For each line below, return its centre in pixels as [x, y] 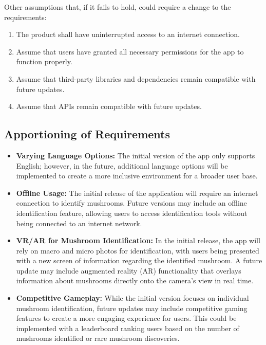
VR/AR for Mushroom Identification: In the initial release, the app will [138, 240]
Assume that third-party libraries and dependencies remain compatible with [136, 78]
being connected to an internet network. [79, 223]
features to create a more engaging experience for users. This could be [126, 318]
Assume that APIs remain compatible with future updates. [109, 106]
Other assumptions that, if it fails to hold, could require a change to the [118, 7]
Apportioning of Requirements [87, 134]
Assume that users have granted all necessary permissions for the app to [130, 51]
